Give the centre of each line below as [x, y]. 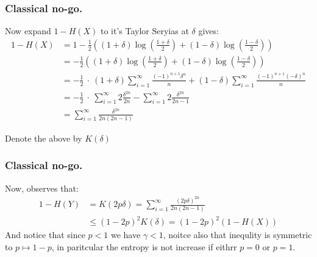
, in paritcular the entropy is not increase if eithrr [144, 246]
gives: [208, 31]
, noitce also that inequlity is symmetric [237, 235]
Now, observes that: [42, 188]
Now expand [28, 31]
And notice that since [45, 235]
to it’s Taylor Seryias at [144, 31]
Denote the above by [44, 138]
